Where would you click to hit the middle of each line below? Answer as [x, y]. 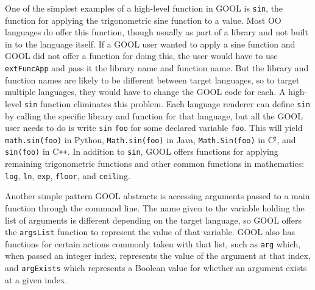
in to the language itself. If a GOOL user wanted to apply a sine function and [150, 44]
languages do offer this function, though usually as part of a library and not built [157, 32]
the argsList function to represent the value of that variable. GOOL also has [150, 232]
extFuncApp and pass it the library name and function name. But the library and [157, 68]
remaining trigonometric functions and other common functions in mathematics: [155, 164]
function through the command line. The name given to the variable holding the [155, 207]
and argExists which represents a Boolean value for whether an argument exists [156, 268]
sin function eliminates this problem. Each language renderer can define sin [167, 103]
